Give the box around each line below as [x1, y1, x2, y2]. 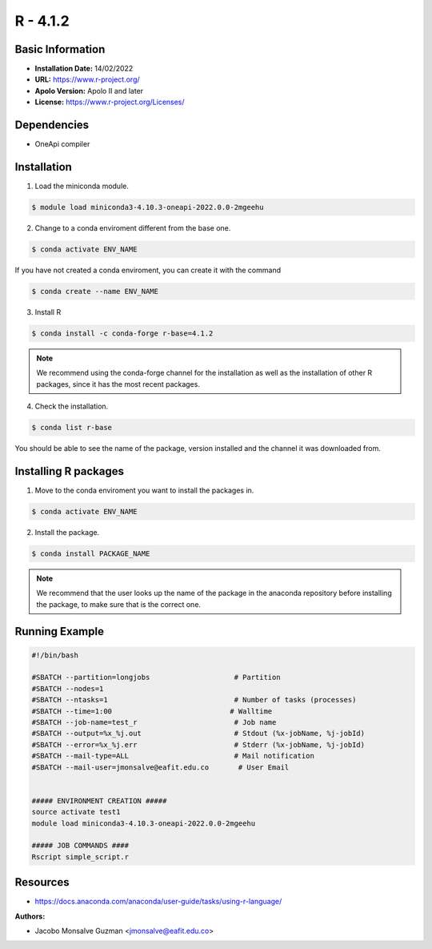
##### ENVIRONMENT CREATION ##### [31, 796, 167, 805]
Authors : [14, 911, 46, 921]
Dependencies [14, 119, 90, 132]
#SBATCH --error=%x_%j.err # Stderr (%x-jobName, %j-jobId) [31, 740, 366, 749]
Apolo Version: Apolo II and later [34, 86, 144, 95]
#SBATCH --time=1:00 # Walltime [31, 706, 273, 716]
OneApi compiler [34, 139, 90, 149]
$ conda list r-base [31, 423, 112, 432]
